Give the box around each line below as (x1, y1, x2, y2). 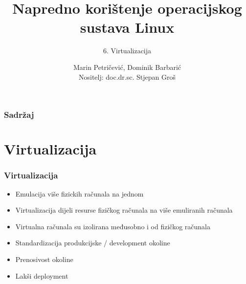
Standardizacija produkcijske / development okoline (15, 238, 170, 248)
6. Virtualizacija (103, 45, 152, 56)
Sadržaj (4, 109, 34, 121)
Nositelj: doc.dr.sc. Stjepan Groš (79, 71, 176, 82)
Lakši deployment (15, 270, 68, 281)
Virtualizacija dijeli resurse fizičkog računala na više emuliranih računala (15, 205, 233, 215)
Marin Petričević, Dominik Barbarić (73, 62, 181, 72)
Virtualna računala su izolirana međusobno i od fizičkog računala (15, 221, 210, 231)
